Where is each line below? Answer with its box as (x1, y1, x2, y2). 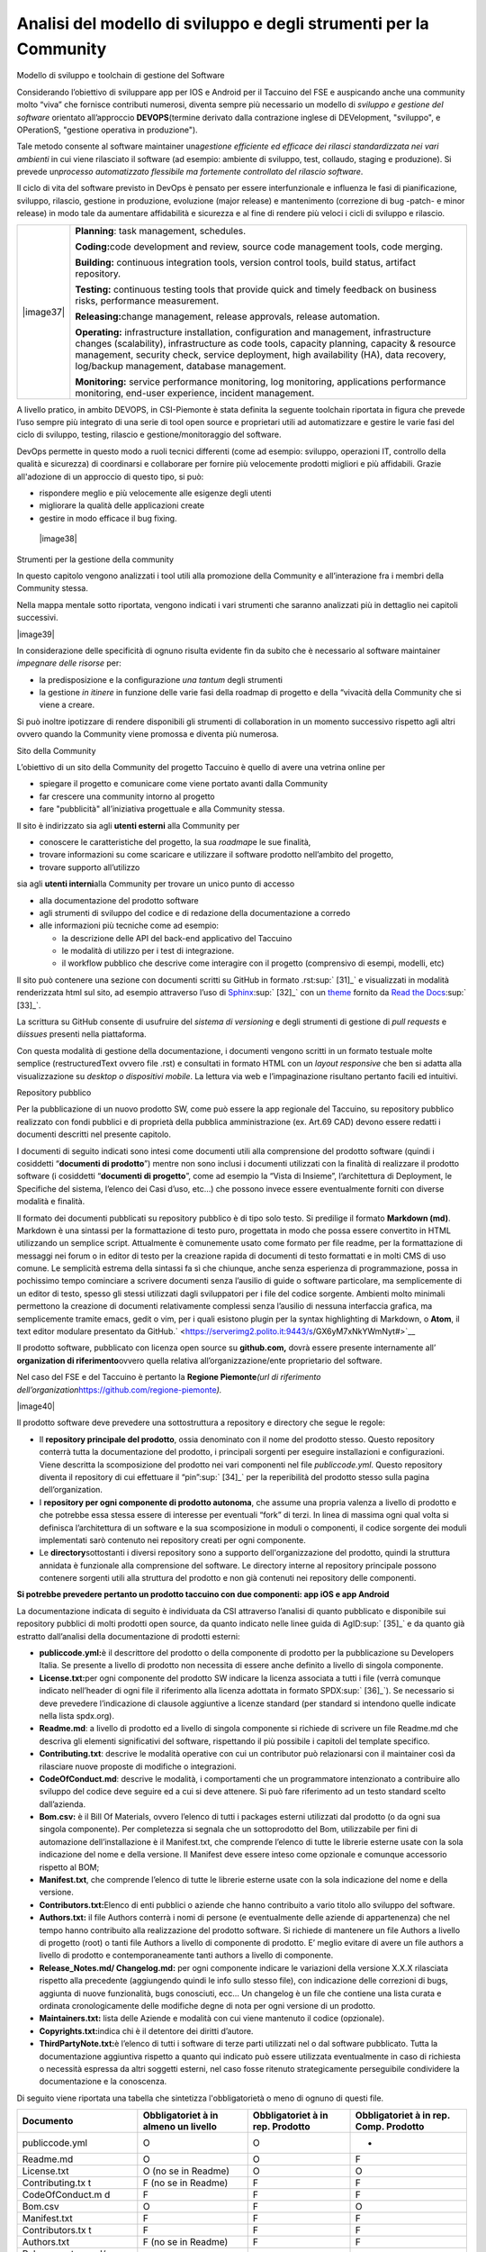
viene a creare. (39, 699, 95, 711)
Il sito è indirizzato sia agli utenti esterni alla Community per (16, 820, 240, 831)
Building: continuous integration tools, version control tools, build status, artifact (75, 256, 416, 268)
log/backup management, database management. (75, 359, 287, 372)
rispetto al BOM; (39, 1861, 100, 1873)
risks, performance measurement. (75, 294, 220, 306)
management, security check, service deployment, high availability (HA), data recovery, (75, 348, 446, 360)
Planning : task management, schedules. (75, 224, 247, 237)
